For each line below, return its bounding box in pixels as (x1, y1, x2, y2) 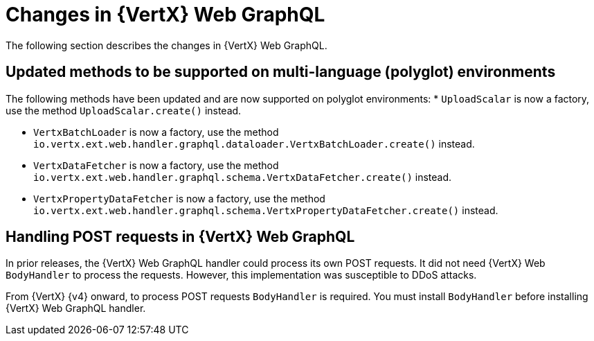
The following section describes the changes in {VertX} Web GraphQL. (6, 39, 327, 51)
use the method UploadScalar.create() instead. (6, 104, 242, 116)
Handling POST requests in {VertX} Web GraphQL (6, 228, 355, 246)
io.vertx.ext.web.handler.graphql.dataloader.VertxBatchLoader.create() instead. (33, 137, 475, 150)
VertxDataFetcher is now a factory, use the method (33, 159, 279, 171)
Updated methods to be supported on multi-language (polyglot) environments (6, 63, 556, 81)
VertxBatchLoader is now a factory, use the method (33, 125, 279, 138)
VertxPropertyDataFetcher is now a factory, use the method (33, 192, 325, 204)
